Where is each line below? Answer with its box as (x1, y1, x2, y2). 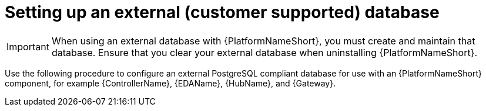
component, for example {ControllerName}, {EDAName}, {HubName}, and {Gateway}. (5, 78, 336, 88)
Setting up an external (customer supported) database (5, 2, 440, 22)
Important (6, 40, 49, 53)
